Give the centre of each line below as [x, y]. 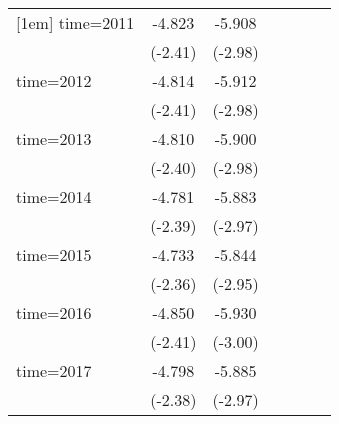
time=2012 [54, 80]
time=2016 [54, 312]
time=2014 [54, 196]
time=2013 [54, 138]
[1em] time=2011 [75, 22]
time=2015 [54, 254]
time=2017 [54, 370]
